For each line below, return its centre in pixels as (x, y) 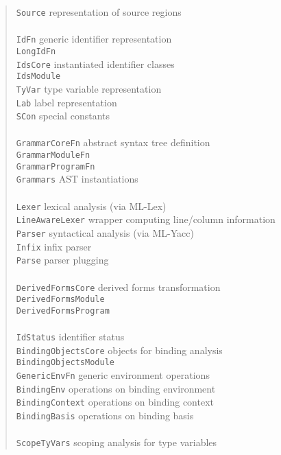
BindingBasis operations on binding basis (105, 416)
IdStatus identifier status (70, 337)
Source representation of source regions (99, 12)
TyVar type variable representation (89, 88)
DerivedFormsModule (60, 300)
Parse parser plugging (62, 260)
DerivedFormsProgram (63, 311)
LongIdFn (36, 51)
